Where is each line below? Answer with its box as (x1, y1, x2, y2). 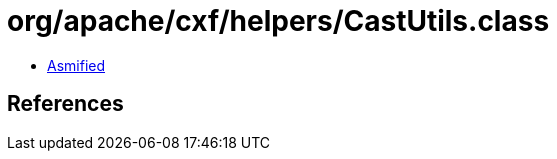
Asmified (47, 56, 106, 74)
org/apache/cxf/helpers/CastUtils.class (7, 4, 550, 38)
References (7, 91, 124, 117)
